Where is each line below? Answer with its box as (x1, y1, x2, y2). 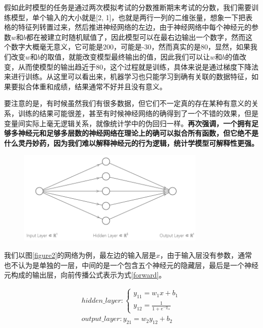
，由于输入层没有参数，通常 (160, 249, 252, 260)
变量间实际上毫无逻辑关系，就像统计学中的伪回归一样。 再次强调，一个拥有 (4, 118, 251, 128)
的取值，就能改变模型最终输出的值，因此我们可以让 (40, 51, 211, 62)
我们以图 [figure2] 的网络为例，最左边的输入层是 (4, 249, 156, 260)
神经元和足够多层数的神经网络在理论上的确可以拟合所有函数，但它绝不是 (18, 128, 258, 138)
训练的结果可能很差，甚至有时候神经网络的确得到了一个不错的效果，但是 (18, 107, 258, 118)
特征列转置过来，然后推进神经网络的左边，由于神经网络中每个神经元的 (18, 22, 251, 32)
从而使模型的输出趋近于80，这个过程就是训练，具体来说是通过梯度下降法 (18, 61, 258, 72)
